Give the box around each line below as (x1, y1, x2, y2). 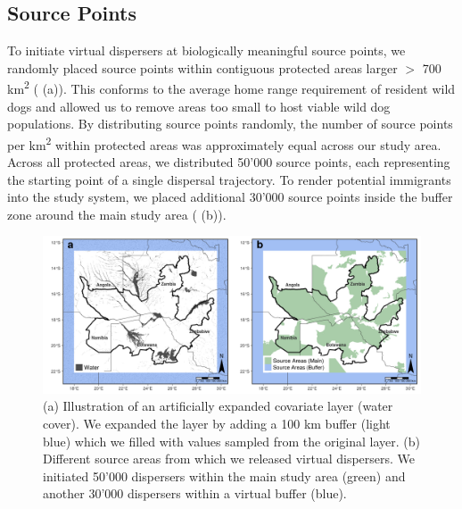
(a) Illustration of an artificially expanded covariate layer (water (43, 396, 393, 415)
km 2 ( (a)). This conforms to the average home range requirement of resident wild (7, 77, 456, 98)
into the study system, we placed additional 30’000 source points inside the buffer (7, 188, 453, 206)
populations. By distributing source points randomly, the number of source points (7, 114, 453, 133)
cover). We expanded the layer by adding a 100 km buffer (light (43, 414, 391, 433)
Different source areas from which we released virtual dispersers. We (43, 449, 416, 468)
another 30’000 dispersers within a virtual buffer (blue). (43, 484, 347, 503)
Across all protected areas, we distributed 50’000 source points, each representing (7, 153, 450, 171)
